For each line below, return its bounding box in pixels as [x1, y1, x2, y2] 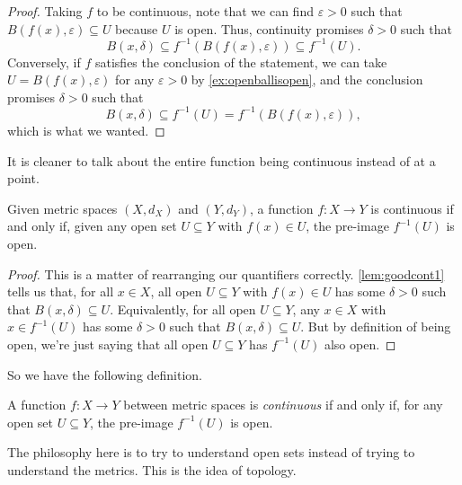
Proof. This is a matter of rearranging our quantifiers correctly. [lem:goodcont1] [7, 264, 445, 283]
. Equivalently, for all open [110, 299, 256, 318]
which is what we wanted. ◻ [7, 120, 165, 139]
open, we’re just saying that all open [7, 334, 209, 353]
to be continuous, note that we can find [96, 2, 314, 20]
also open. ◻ [324, 334, 396, 353]
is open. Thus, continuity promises [174, 19, 364, 38]
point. [7, 169, 40, 188]
